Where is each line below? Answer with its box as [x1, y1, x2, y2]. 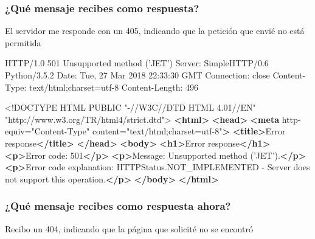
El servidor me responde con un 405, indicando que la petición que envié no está [5, 24, 305, 37]
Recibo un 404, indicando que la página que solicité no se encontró [5, 222, 253, 235]
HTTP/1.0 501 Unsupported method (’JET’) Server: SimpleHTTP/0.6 [5, 57, 269, 69]
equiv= [5, 125, 32, 137]
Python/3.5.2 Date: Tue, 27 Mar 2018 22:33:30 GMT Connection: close [5, 69, 270, 81]
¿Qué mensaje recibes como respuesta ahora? [5, 198, 231, 213]
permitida [5, 36, 41, 49]
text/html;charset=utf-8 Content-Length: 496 [29, 80, 199, 93]
